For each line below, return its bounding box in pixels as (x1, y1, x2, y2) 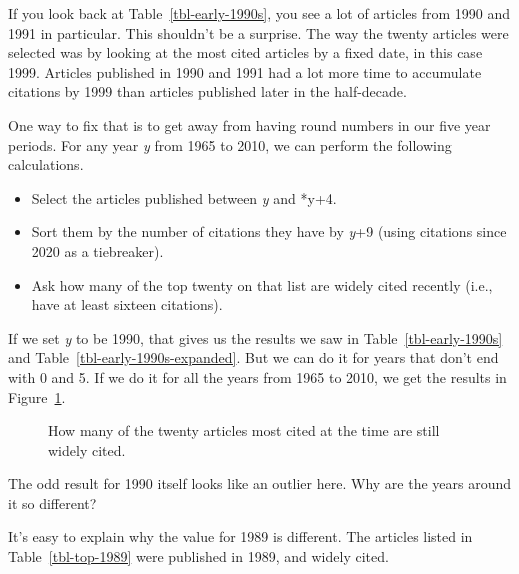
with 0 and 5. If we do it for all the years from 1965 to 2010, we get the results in (8, 366, 507, 387)
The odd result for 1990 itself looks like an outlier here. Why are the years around (8, 473, 512, 494)
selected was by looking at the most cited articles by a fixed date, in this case (8, 42, 483, 63)
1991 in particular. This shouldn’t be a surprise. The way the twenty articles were (8, 22, 509, 43)
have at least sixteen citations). (31, 294, 223, 315)
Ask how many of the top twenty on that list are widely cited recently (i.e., (31, 274, 493, 295)
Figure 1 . (8, 386, 66, 407)
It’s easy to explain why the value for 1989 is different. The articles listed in (8, 526, 473, 547)
